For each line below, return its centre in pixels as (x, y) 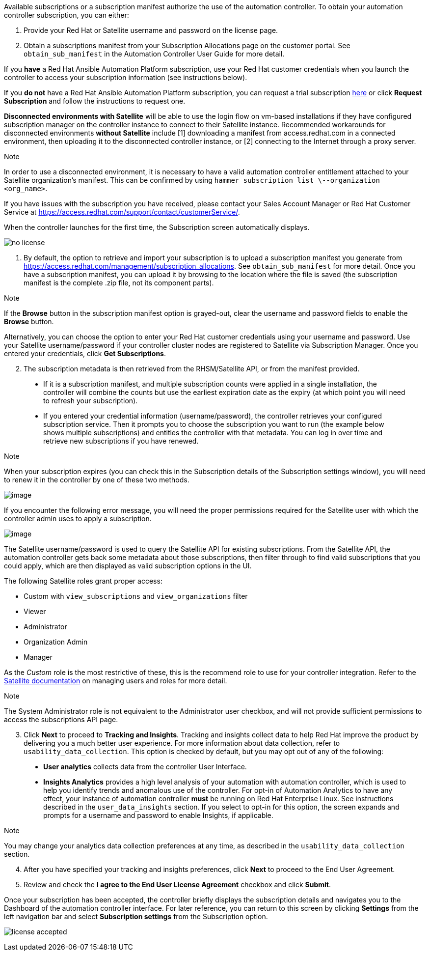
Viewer (35, 611)
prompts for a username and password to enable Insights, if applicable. (158, 815)
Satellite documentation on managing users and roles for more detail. (116, 681)
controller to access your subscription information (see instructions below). (126, 77)
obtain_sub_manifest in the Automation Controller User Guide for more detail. (154, 54)
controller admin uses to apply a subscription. (78, 519)
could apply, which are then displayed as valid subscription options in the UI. (128, 566)
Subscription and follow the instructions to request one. (95, 101)
